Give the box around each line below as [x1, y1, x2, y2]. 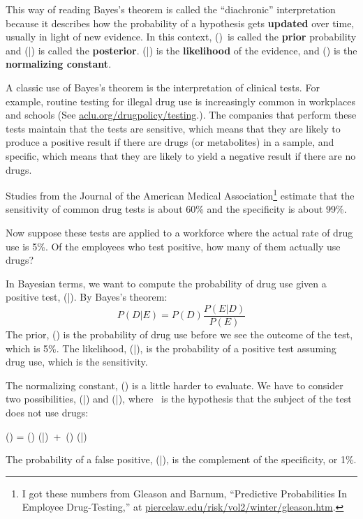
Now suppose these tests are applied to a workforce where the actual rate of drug [6, 225, 353, 239]
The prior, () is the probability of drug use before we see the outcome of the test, [6, 327, 353, 341]
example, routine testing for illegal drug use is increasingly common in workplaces [6, 93, 356, 108]
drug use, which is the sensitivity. [6, 354, 148, 369]
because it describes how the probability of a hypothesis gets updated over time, [6, 15, 355, 30]
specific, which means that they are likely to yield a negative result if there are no [6, 148, 356, 163]
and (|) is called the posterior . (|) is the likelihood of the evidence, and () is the [6, 43, 357, 57]
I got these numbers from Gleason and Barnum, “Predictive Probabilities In [22, 486, 347, 500]
